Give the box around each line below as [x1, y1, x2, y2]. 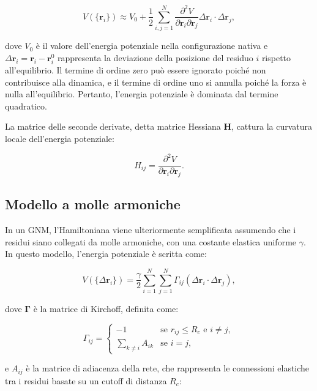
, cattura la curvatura [231, 120, 313, 133]
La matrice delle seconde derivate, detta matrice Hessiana [5, 120, 221, 133]
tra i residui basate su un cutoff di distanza [5, 374, 167, 387]
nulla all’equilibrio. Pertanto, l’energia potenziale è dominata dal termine [5, 88, 278, 100]
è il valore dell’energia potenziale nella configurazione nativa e [35, 39, 268, 52]
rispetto [261, 51, 291, 64]
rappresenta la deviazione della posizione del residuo [58, 51, 253, 64]
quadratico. [5, 99, 47, 112]
